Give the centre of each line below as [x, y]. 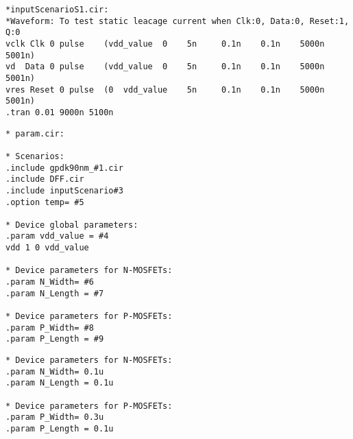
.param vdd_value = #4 [57, 236]
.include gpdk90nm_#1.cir [64, 168]
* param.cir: [35, 133]
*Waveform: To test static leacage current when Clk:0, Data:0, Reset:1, [178, 21]
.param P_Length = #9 [55, 339]
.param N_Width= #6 [50, 282]
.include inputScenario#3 [64, 190]
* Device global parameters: [72, 225]
